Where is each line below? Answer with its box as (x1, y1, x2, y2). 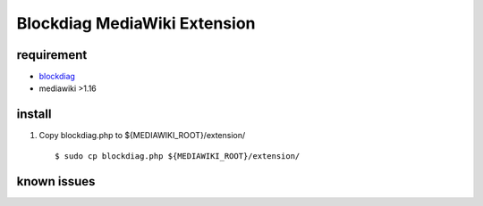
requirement (16, 47, 88, 62)
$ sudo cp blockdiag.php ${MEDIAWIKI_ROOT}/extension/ (55, 151, 301, 161)
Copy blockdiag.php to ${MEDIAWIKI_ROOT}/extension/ (38, 130, 246, 141)
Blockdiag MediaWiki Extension (16, 13, 256, 33)
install (16, 107, 52, 122)
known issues (16, 174, 96, 189)
